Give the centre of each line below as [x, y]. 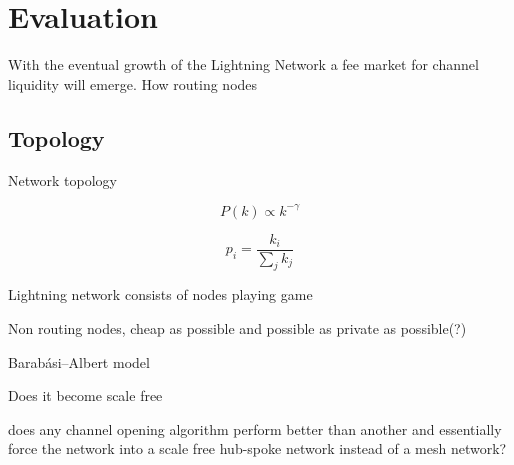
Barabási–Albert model [79, 361]
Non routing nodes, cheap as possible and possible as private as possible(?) [237, 328]
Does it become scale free [85, 395]
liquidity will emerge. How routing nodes [133, 83]
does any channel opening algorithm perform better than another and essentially [255, 428]
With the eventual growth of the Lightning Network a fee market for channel [243, 64]
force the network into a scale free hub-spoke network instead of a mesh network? [257, 448]
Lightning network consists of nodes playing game [160, 294]
